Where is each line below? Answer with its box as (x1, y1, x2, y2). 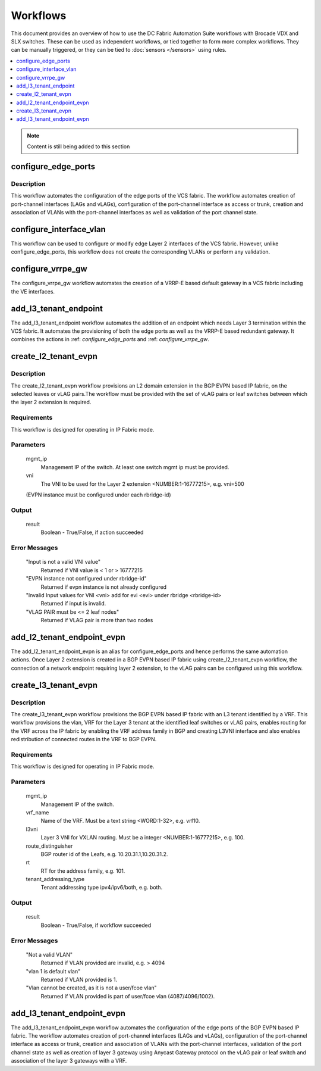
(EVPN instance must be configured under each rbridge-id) (26, 491, 172, 498)
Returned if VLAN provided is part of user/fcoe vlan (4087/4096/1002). (40, 992, 215, 1000)
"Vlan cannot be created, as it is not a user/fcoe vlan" (26, 984, 157, 991)
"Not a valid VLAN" (26, 951, 73, 958)
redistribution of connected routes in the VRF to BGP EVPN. (11, 736, 157, 743)
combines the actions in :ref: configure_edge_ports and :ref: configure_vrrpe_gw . (11, 336, 209, 343)
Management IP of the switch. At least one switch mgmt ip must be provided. (40, 463, 229, 470)
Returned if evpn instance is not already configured (40, 583, 166, 591)
